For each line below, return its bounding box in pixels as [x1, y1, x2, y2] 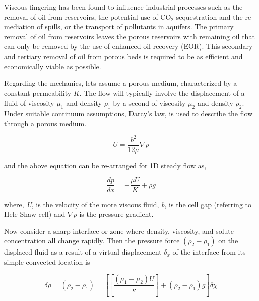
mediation [4, 21, 35, 32]
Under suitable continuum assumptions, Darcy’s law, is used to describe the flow [4, 108, 253, 119]
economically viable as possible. [4, 61, 101, 71]
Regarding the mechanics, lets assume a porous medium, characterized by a [4, 78, 237, 88]
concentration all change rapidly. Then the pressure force [4, 235, 180, 246]
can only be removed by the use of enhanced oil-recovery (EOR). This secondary [4, 41, 253, 52]
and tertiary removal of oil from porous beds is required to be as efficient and [4, 51, 243, 61]
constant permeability [4, 87, 72, 98]
